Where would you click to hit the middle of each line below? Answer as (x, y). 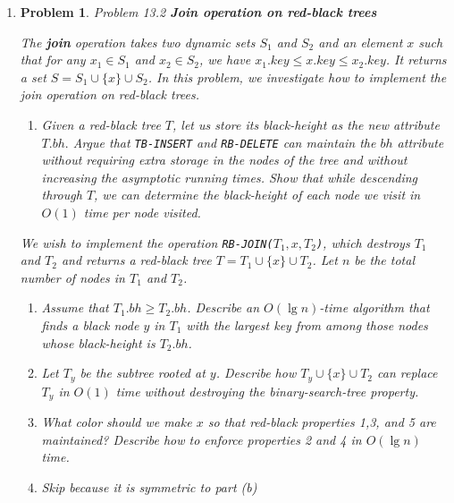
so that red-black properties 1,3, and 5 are (322, 422)
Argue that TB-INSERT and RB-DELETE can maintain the (224, 142)
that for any (53, 60)
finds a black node (90, 325)
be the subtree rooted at (143, 373)
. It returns (416, 60)
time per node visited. (142, 212)
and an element (361, 42)
